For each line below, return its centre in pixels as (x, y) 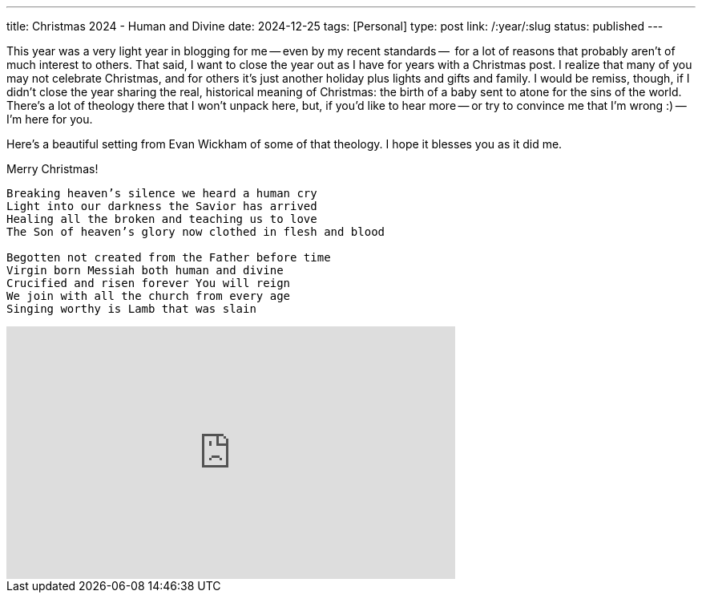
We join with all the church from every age (149, 296)
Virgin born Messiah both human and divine (145, 270)
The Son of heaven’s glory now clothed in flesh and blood (196, 232)
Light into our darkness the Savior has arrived (162, 206)
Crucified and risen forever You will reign (149, 283)
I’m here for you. (50, 119)
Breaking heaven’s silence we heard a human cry (162, 193)
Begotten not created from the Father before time (169, 257)
